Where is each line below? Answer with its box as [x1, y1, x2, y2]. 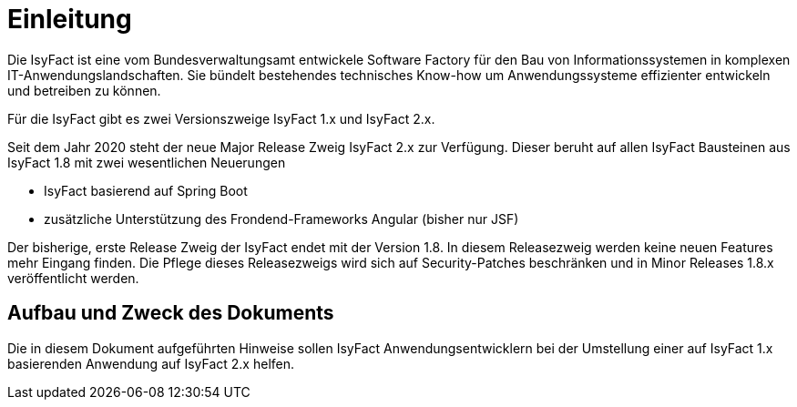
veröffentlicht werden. [7, 270, 139, 286]
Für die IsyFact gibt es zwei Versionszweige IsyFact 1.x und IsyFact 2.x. [7, 110, 435, 127]
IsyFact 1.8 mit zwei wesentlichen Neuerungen [7, 154, 286, 170]
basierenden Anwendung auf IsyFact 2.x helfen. [7, 355, 295, 371]
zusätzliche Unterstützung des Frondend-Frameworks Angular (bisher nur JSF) [44, 210, 519, 227]
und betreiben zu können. [7, 82, 161, 98]
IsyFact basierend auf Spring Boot [44, 182, 248, 198]
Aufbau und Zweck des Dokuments [7, 301, 334, 325]
